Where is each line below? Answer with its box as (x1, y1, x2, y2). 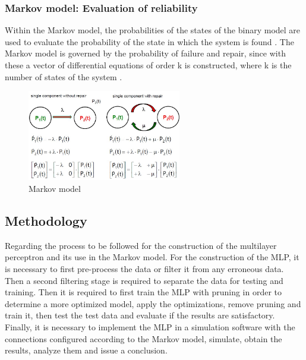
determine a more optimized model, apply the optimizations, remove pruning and (5, 297, 301, 310)
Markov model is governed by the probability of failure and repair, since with (5, 47, 286, 59)
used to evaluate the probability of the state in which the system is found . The (5, 35, 294, 48)
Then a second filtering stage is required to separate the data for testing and (5, 274, 283, 286)
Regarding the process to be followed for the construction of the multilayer (5, 239, 277, 251)
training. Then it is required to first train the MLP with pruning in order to (5, 286, 282, 298)
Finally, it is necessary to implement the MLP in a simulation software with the (5, 320, 295, 333)
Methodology (5, 211, 87, 229)
